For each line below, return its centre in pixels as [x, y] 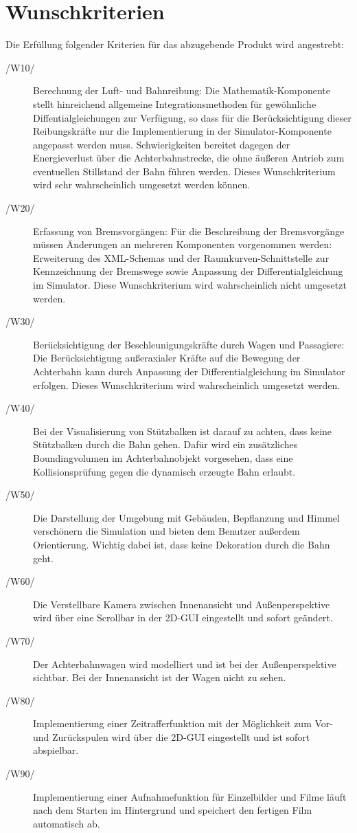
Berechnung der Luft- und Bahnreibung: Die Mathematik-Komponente [182, 90]
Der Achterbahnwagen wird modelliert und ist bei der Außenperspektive [185, 664]
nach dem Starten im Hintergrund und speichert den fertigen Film [173, 810]
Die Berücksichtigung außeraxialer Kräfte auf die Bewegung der [167, 358]
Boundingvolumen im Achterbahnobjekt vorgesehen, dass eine [163, 457]
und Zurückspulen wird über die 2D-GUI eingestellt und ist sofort [172, 736]
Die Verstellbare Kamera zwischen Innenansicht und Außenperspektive [182, 604]
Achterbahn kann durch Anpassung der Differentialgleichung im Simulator [189, 371]
